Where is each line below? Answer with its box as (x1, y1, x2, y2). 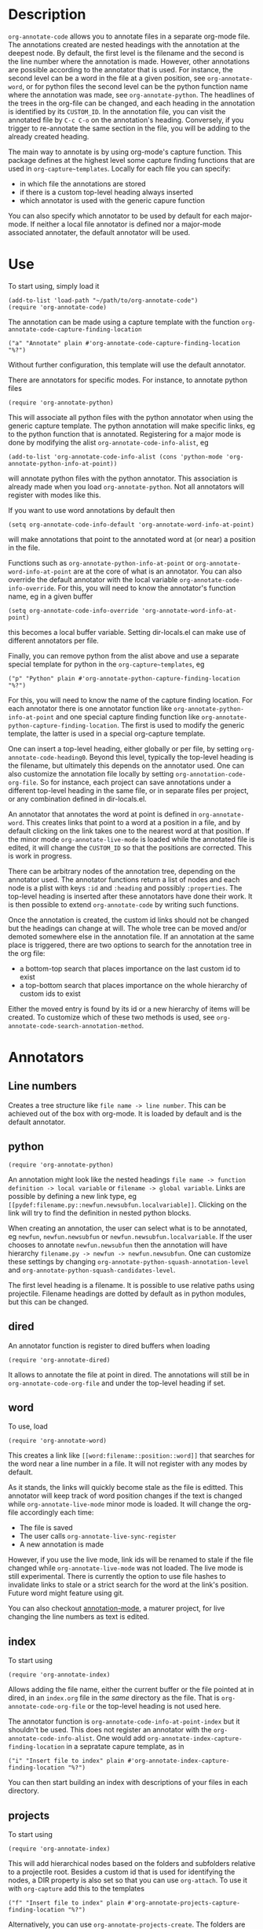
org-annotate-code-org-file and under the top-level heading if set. (8, 1378, 226, 1388)
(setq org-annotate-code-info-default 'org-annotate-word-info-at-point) (8, 521, 255, 529)
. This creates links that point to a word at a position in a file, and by (22, 817, 241, 827)
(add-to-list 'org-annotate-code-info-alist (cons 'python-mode (8, 452, 223, 461)
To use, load (8, 1422, 49, 1431)
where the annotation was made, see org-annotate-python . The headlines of (8, 90, 255, 99)
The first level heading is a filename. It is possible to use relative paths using (8, 1280, 255, 1289)
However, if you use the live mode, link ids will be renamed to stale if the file (8, 1555, 254, 1565)
